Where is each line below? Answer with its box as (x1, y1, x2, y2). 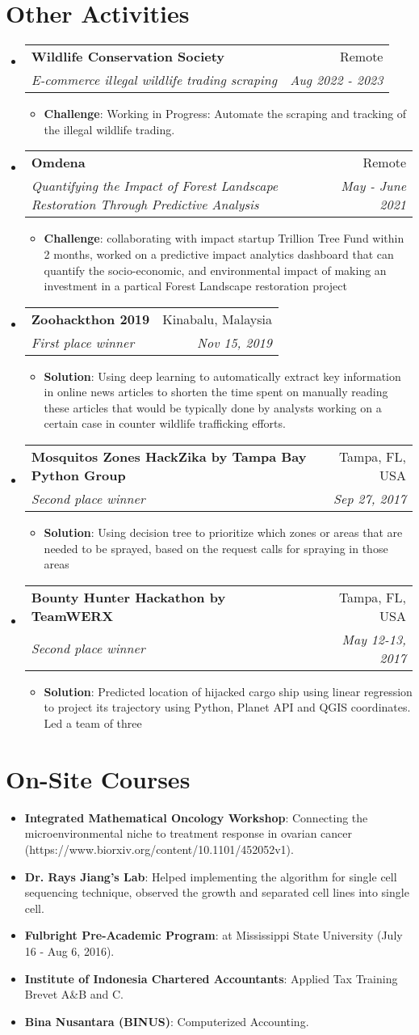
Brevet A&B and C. (24, 986, 124, 1003)
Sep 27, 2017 (333, 489, 406, 509)
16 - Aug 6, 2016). (24, 942, 115, 959)
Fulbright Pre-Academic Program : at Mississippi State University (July (24, 927, 403, 944)
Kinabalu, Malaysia (162, 309, 272, 328)
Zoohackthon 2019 (31, 309, 150, 328)
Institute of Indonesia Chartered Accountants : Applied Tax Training (24, 970, 398, 986)
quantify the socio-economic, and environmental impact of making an (44, 261, 387, 278)
